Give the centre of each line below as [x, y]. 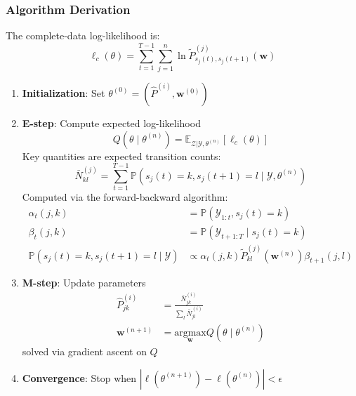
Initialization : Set [64, 92]
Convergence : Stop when [79, 377]
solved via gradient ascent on [84, 351]
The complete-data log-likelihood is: [83, 35]
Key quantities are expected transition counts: [121, 156]
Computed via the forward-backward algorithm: [125, 197]
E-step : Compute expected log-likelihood [111, 123]
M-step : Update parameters [84, 283]
